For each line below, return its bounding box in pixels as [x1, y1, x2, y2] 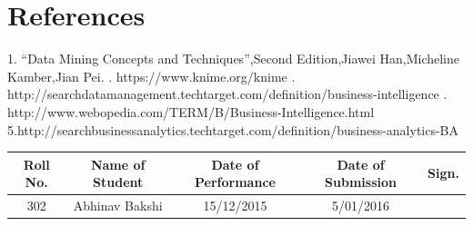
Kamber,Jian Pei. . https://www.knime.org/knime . [7, 66, 296, 85]
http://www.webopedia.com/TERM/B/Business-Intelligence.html [7, 102, 375, 121]
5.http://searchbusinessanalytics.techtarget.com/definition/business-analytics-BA [7, 120, 459, 139]
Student [93, 172, 144, 192]
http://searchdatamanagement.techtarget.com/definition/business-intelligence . [7, 84, 448, 103]
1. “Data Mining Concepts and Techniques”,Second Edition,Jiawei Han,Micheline [7, 49, 459, 68]
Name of [90, 154, 146, 173]
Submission [325, 172, 397, 192]
